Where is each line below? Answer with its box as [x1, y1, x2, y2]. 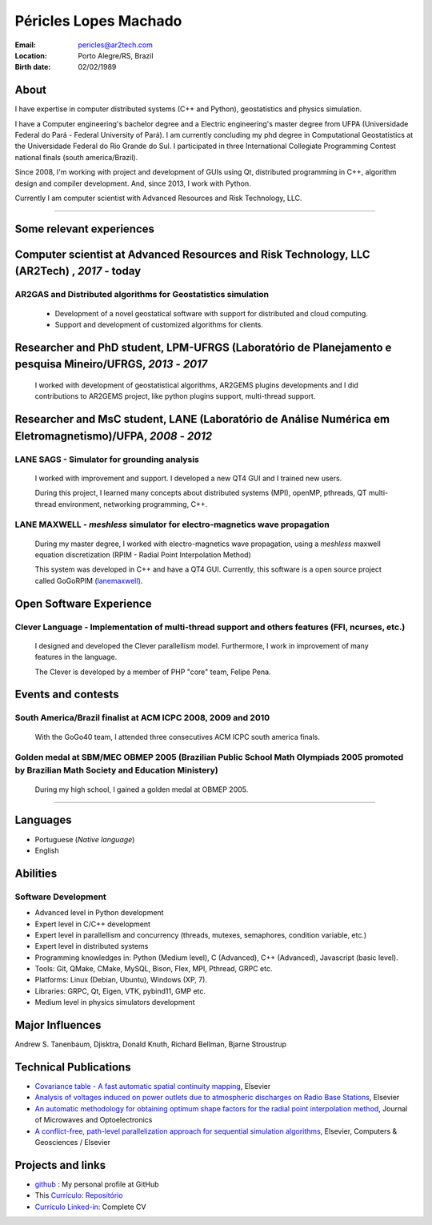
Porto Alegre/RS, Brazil [78, 50, 154, 60]
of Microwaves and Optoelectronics [34, 1115, 153, 1125]
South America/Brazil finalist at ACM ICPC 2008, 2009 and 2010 [14, 713, 270, 724]
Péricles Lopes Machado [14, 12, 182, 30]
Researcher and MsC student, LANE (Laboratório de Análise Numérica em [14, 412, 390, 426]
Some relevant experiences [14, 222, 155, 235]
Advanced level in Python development [34, 908, 164, 918]
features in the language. [34, 653, 118, 662]
